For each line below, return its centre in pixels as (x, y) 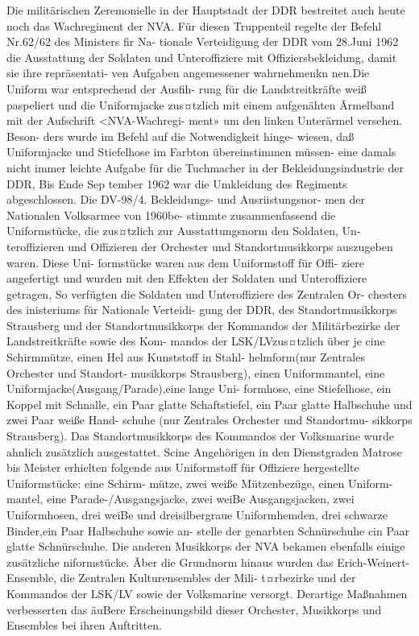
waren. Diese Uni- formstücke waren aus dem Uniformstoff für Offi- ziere (186, 262)
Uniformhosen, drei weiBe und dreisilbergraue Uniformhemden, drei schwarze (197, 514)
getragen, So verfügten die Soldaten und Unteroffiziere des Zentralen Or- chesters (207, 293)
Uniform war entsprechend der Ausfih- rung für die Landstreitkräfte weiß (187, 88)
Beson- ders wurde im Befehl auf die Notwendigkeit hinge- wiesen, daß (180, 136)
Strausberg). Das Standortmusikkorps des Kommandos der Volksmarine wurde (200, 436)
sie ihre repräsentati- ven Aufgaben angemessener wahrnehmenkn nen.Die (188, 73)
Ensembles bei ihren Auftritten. (84, 625)
